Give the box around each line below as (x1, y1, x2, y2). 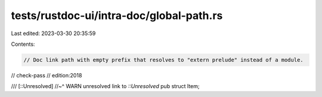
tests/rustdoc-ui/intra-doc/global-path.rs (11, 9, 223, 22)
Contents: (11, 40, 35, 48)
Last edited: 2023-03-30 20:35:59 (11, 30, 96, 37)
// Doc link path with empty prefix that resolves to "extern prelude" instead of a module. (23, 57, 304, 63)
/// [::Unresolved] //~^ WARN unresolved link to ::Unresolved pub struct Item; (11, 83, 200, 90)
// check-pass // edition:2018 (11, 71, 82, 79)
